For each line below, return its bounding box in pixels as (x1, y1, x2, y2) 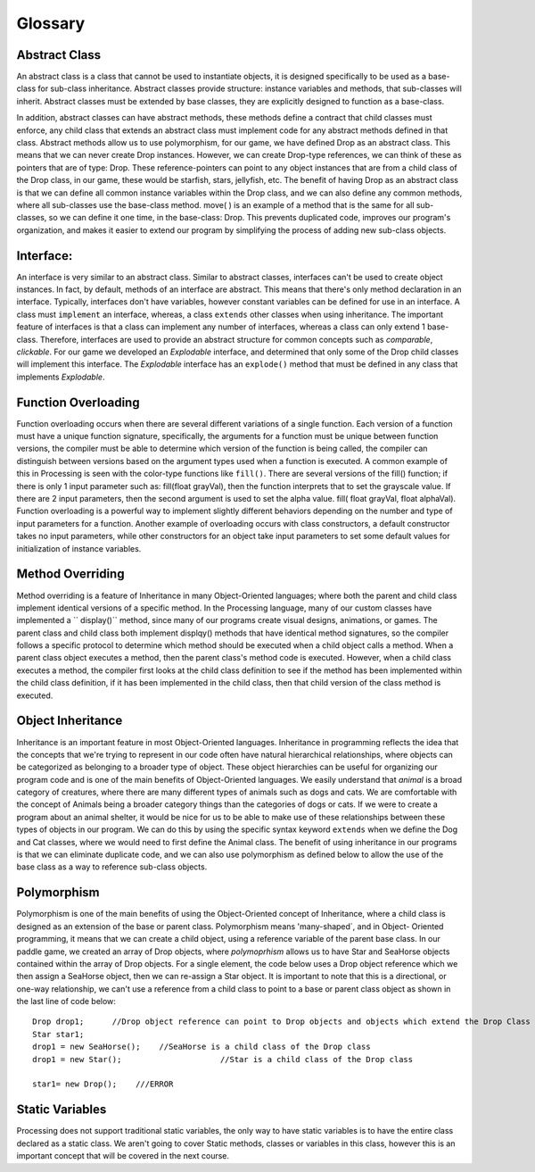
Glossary (16, 13, 86, 33)
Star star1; (32, 1029, 85, 1039)
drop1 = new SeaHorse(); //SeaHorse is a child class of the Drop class (32, 1042, 371, 1052)
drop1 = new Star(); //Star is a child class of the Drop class (32, 1054, 414, 1064)
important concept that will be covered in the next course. (16, 1151, 230, 1161)
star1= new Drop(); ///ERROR (32, 1079, 174, 1089)
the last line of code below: (16, 996, 116, 1007)
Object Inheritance (16, 713, 123, 728)
